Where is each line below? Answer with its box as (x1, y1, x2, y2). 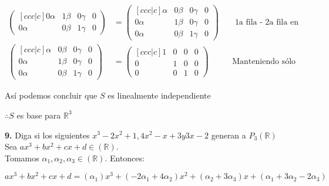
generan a (211, 128, 246, 141)
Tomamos (5, 151, 39, 164)
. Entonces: (105, 151, 145, 164)
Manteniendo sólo (232, 58, 296, 66)
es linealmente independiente (108, 89, 211, 102)
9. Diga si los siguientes (5, 128, 90, 141)
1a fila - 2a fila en (234, 18, 298, 27)
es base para (16, 109, 61, 121)
